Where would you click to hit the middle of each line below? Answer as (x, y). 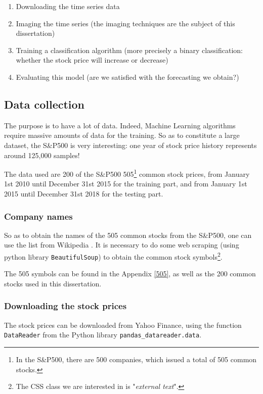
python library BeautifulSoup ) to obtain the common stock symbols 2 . (113, 256)
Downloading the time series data (68, 6)
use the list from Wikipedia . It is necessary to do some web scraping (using (122, 245)
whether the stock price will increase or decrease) (92, 60)
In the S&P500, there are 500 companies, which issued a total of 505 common (136, 359)
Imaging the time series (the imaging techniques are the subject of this (125, 23)
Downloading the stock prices (65, 306)
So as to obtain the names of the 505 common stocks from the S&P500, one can (128, 235)
